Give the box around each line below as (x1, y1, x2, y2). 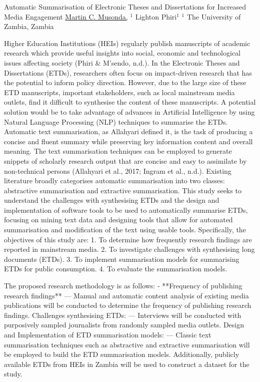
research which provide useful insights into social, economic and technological (4, 48, 240, 58)
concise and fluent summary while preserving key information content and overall (4, 136, 253, 146)
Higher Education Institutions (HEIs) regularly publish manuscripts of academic (4, 38, 250, 48)
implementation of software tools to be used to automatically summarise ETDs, (4, 204, 248, 215)
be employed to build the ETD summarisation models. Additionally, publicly (4, 349, 239, 359)
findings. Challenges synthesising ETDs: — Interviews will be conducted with (4, 309, 241, 320)
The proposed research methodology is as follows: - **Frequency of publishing (4, 280, 242, 291)
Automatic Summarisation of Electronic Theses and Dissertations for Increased (4, 2, 246, 12)
